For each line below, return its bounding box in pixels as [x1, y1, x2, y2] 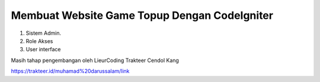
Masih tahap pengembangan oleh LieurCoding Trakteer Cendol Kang [11, 57, 179, 64]
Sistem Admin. [25, 29, 62, 37]
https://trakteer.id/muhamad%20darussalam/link [11, 68, 130, 75]
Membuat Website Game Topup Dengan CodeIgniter [11, 9, 274, 22]
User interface [25, 46, 61, 53]
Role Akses [25, 37, 53, 44]
